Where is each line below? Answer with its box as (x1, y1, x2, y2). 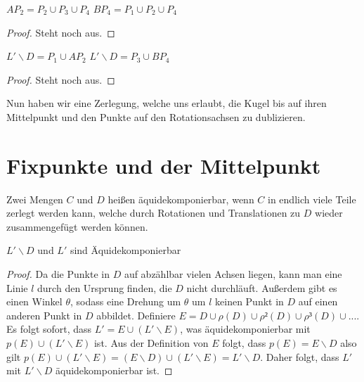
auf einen (298, 294, 338, 309)
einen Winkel (6, 294, 63, 309)
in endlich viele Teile (268, 191, 356, 206)
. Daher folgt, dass (260, 349, 339, 364)
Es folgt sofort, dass (6, 321, 92, 336)
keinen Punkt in (215, 294, 284, 309)
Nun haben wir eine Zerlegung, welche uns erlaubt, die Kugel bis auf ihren (6, 96, 327, 110)
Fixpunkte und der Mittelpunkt (6, 151, 321, 179)
